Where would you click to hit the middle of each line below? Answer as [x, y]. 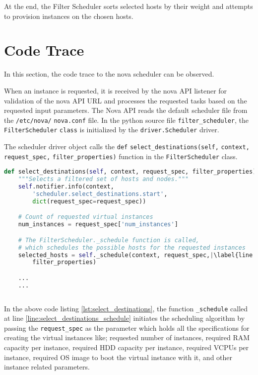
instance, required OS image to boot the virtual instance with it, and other [118, 357]
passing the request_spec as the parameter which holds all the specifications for [127, 328]
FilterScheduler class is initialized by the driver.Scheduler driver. [112, 130]
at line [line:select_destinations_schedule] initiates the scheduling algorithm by [125, 318]
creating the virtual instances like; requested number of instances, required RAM [127, 337]
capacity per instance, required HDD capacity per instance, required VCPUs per [127, 347]
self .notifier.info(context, [66, 187]
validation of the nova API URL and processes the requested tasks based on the [126, 100]
